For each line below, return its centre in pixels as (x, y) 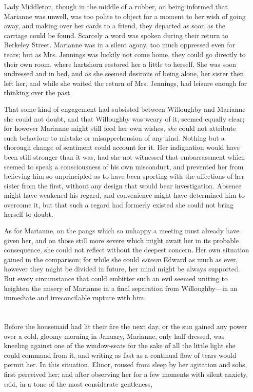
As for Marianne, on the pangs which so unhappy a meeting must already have (122, 231)
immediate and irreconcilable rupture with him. (75, 298)
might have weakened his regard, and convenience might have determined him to (125, 195)
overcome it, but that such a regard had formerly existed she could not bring (119, 204)
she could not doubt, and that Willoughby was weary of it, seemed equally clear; (124, 118)
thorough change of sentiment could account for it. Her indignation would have (122, 147)
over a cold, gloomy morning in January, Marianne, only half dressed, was (114, 336)
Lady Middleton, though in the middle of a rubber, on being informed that (116, 6)
